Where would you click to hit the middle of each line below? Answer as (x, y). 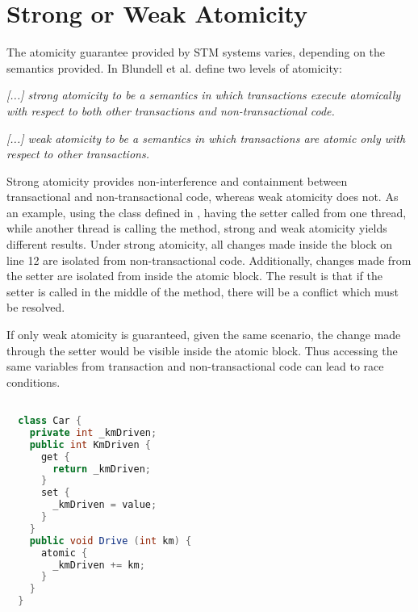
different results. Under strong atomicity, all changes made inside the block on (200, 244)
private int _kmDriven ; (93, 432)
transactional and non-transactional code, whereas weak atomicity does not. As (203, 197)
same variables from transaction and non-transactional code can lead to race (195, 366)
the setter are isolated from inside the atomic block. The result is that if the (195, 276)
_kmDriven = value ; (105, 505)
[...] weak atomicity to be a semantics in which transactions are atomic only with (206, 138)
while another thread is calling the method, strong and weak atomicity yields (197, 228)
